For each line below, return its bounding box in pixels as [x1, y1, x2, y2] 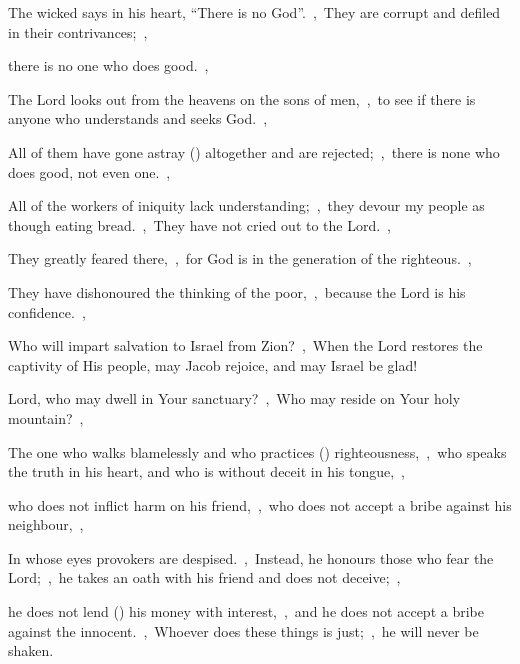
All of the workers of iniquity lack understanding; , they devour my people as [8, 195, 485, 216]
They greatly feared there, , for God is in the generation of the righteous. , [8, 248, 472, 269]
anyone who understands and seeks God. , [8, 108, 268, 129]
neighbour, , [8, 514, 84, 535]
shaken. [8, 640, 54, 661]
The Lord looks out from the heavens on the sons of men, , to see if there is [8, 88, 476, 109]
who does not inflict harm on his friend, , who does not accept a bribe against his [8, 494, 512, 515]
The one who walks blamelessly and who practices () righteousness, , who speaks [8, 441, 507, 462]
